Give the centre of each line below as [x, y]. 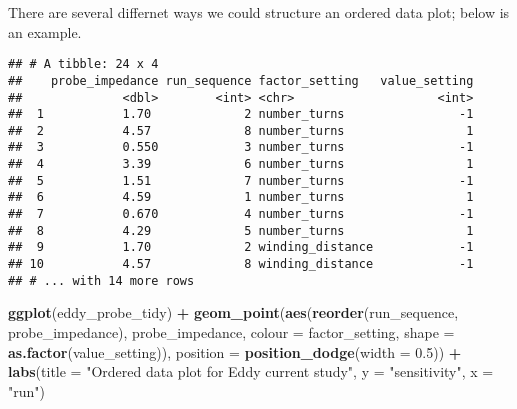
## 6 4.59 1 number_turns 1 [241, 197]
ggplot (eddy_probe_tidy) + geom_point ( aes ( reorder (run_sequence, [233, 312]
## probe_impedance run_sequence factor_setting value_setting [241, 80]
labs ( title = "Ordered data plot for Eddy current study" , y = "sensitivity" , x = [251, 371]
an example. [45, 31]
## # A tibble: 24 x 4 [83, 64]
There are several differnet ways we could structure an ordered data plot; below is [259, 12]
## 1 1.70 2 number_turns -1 [241, 114]
